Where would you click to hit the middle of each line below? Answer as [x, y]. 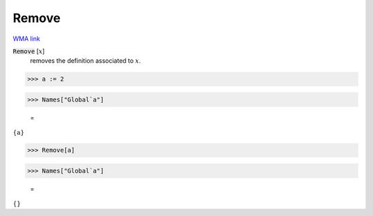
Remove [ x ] [29, 51]
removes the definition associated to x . [86, 61]
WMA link [27, 39]
